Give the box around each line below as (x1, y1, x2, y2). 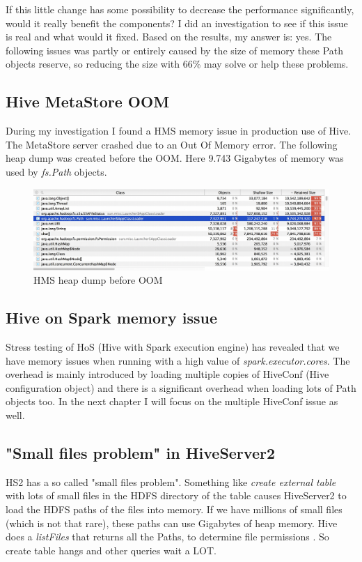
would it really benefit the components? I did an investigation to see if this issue (6, 15, 348, 30)
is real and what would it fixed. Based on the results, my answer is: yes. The (6, 29, 332, 44)
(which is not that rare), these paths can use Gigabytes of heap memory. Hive (6, 515, 338, 530)
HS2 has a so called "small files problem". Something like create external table (6, 474, 336, 489)
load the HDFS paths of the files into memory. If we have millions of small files (6, 502, 343, 517)
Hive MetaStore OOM (6, 91, 170, 112)
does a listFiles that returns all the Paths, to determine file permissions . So (6, 529, 329, 544)
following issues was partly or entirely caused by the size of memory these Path (6, 43, 344, 57)
